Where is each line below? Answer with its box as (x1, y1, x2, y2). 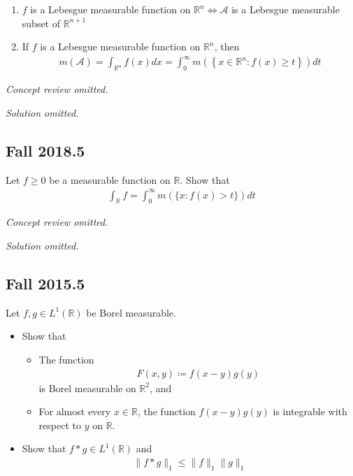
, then (214, 39, 240, 54)
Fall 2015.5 (6, 273, 85, 294)
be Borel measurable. (86, 305, 176, 319)
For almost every (38, 404, 111, 419)
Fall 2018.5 (6, 139, 85, 161)
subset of (22, 15, 61, 30)
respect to (38, 417, 81, 432)
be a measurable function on (49, 172, 171, 187)
